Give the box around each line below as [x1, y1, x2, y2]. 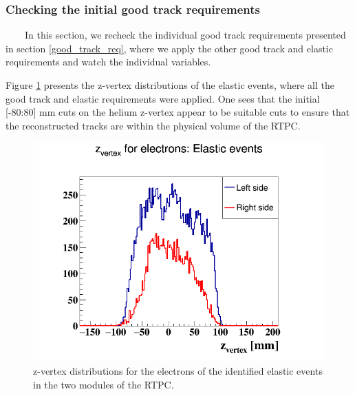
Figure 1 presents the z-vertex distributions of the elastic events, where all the [6, 78, 334, 92]
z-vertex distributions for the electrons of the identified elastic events [33, 363, 323, 377]
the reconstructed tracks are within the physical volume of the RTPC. [6, 118, 301, 132]
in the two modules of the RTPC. [33, 377, 174, 391]
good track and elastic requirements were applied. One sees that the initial [6, 91, 320, 105]
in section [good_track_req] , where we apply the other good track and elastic [6, 41, 333, 55]
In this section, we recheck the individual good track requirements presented [24, 28, 346, 42]
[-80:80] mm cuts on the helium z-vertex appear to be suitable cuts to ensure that [6, 105, 350, 119]
